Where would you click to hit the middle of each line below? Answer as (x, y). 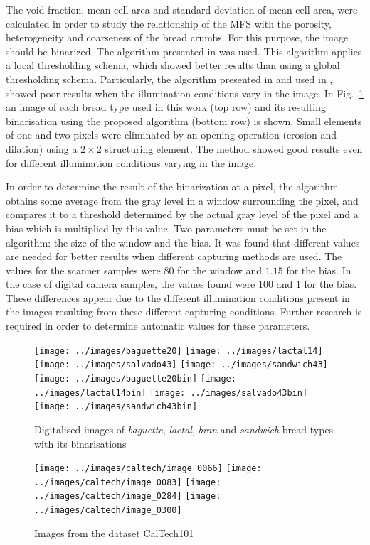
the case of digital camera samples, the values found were (131, 284)
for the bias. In (319, 270)
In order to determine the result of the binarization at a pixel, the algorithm (172, 187)
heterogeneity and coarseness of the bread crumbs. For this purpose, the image (177, 37)
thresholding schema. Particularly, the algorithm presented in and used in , (169, 79)
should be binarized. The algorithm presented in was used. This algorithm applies (184, 51)
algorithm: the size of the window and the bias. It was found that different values (183, 242)
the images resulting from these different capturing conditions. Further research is (184, 312)
